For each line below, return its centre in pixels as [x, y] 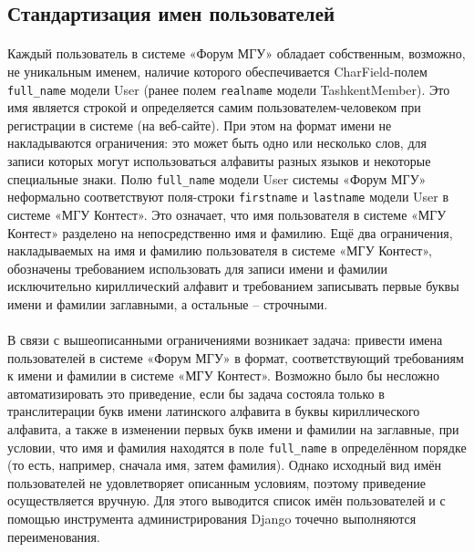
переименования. [54, 536]
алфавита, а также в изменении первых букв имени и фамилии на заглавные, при [233, 429]
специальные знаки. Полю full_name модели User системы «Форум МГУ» [217, 178]
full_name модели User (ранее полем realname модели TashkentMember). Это [229, 89]
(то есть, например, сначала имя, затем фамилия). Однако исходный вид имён [224, 465]
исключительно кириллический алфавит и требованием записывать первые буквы [233, 286]
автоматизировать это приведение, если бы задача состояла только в [196, 393]
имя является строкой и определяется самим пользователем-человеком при [214, 107]
